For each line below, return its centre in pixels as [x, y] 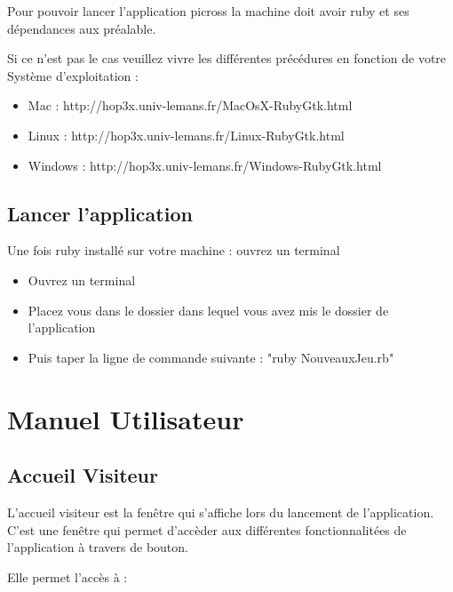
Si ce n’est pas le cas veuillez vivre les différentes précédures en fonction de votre [227, 58]
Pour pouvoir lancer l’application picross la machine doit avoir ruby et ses [208, 11]
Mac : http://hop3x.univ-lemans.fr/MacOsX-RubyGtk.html [190, 105]
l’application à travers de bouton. [98, 547]
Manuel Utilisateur [126, 418]
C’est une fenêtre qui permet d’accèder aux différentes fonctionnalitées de [207, 529]
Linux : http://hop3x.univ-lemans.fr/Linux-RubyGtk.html [186, 135]
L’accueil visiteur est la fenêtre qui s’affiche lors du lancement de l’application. [221, 512]
